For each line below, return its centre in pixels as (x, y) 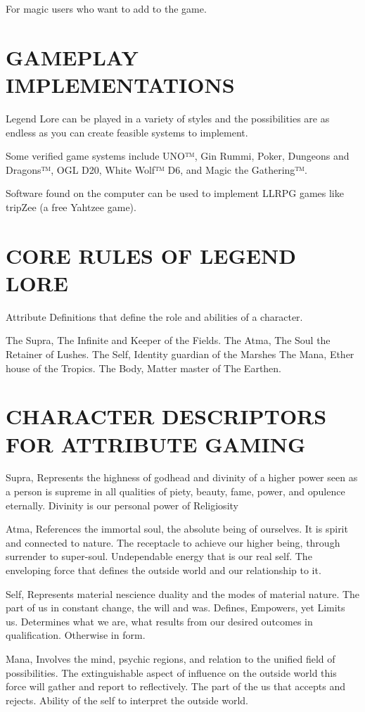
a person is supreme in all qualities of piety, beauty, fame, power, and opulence (175, 491)
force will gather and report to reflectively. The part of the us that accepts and (175, 686)
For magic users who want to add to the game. (106, 8)
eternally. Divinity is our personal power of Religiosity (122, 505)
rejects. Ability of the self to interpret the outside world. (127, 700)
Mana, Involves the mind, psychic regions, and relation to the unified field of (171, 659)
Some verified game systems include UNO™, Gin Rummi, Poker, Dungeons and (178, 156)
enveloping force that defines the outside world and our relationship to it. (164, 570)
